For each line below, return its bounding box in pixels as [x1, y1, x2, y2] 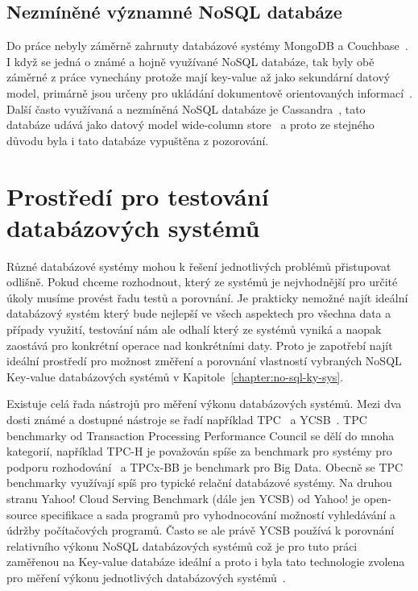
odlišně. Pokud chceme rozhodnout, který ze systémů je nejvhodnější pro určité [6, 273, 398, 290]
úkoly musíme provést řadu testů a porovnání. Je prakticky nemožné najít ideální [6, 289, 408, 306]
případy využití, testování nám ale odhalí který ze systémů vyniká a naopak [6, 321, 382, 338]
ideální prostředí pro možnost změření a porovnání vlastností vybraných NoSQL [6, 352, 402, 369]
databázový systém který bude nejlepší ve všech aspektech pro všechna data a [6, 305, 391, 322]
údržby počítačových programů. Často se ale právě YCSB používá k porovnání [6, 522, 395, 539]
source [6, 506, 38, 522]
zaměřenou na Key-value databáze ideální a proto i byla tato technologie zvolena [6, 553, 405, 570]
